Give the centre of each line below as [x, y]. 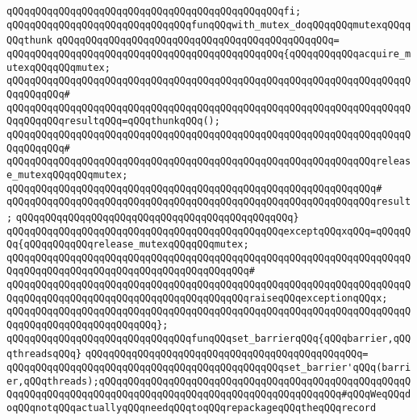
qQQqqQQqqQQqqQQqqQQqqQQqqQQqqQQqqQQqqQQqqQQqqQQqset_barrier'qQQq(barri [209, 368]
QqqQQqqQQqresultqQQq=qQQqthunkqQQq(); [113, 121]
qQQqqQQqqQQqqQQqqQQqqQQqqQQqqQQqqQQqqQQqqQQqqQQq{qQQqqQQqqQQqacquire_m [209, 54]
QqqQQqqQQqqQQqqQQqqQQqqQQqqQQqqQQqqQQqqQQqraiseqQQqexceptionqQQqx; [197, 298]
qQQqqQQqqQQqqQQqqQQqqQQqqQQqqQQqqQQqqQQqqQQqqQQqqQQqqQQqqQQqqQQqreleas [209, 162]
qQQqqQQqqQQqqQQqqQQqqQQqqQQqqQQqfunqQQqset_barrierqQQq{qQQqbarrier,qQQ [209, 338]
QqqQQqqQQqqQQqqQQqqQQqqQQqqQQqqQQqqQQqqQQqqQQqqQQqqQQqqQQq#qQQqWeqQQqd [209, 395]
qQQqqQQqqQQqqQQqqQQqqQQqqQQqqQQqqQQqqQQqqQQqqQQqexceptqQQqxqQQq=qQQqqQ [209, 231]
